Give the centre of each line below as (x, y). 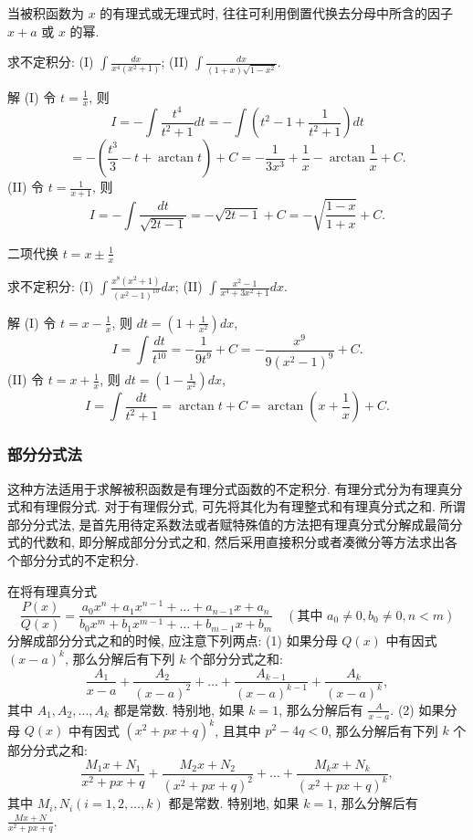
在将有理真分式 (52, 590)
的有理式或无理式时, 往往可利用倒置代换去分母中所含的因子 (276, 13)
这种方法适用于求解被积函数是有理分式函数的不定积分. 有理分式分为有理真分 (235, 488)
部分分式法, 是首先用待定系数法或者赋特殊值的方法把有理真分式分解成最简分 (235, 524)
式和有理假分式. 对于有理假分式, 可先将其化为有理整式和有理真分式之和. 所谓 (236, 506)
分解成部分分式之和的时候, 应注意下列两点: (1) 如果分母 (173, 640)
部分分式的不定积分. (79, 559)
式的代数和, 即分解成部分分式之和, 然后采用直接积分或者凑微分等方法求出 (226, 542)
